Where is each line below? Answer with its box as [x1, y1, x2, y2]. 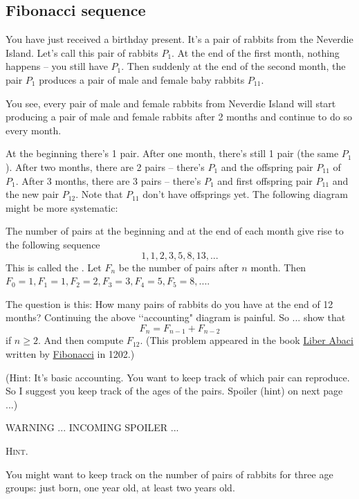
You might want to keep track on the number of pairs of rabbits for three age [6, 466, 333, 481]
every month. [6, 123, 62, 137]
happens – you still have [6, 59, 108, 73]
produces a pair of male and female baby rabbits [39, 72, 245, 87]
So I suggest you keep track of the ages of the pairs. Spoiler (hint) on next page [6, 383, 343, 398]
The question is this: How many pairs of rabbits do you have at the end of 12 [6, 296, 333, 311]
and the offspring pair [221, 159, 313, 174]
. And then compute [37, 333, 124, 347]
